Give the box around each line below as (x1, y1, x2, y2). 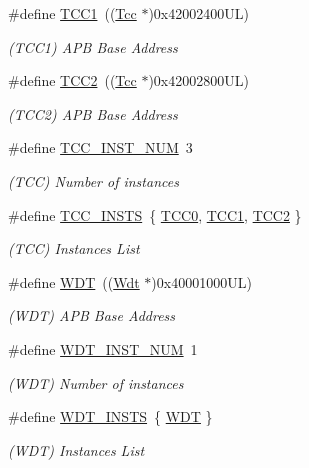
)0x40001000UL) (151, 271, 252, 292)
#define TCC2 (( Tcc (8, 70, 137, 91)
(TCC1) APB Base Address (8, 36, 178, 57)
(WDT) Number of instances (8, 372, 184, 393)
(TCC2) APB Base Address (8, 103, 178, 124)
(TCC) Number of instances (8, 170, 179, 191)
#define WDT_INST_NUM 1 (8, 338, 198, 359)
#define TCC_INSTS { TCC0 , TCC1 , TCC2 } (8, 204, 302, 225)
